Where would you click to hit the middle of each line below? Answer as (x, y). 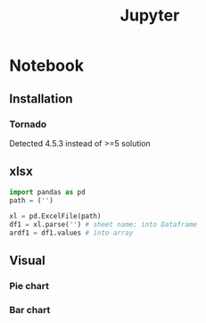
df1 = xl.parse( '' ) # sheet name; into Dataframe (103, 225)
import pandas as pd (48, 192)
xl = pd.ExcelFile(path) (55, 216)
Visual (28, 261)
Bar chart (30, 311)
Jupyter (150, 16)
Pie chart (29, 286)
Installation (41, 99)
